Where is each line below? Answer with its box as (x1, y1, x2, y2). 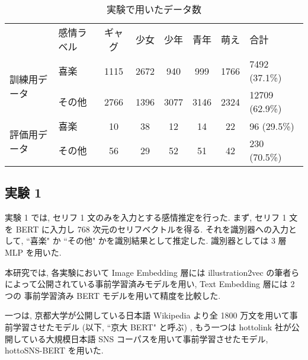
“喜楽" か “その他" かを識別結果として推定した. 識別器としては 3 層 (26, 234, 287, 247)
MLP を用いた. (5, 246, 62, 258)
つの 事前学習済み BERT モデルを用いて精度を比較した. (5, 289, 221, 301)
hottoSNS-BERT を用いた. (5, 344, 104, 356)
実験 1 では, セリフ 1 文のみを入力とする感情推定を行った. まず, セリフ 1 (5, 211, 287, 224)
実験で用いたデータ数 (106, 2, 201, 16)
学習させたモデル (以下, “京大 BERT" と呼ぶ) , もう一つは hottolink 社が (12, 320, 291, 333)
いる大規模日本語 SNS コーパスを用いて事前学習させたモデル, (29, 332, 268, 345)
